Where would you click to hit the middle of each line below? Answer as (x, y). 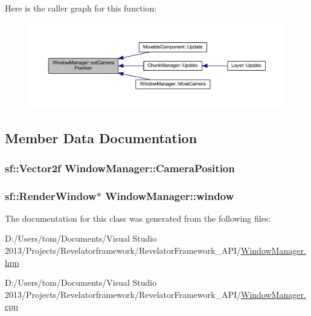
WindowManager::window (170, 195)
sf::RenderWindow (51, 195)
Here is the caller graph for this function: (81, 8)
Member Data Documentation (101, 138)
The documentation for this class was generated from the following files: (138, 218)
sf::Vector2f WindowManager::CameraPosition (120, 168)
